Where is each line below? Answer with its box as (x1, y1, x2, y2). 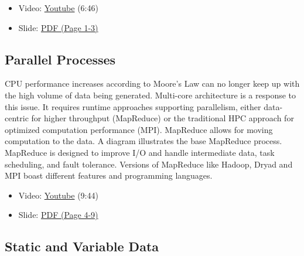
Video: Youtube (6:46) (18, 2, 98, 13)
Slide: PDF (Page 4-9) (18, 209, 98, 221)
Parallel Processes (5, 50, 116, 68)
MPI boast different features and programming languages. (5, 169, 213, 182)
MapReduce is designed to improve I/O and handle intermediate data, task (5, 146, 275, 158)
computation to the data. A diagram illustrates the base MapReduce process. (5, 135, 282, 147)
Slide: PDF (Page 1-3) (18, 21, 98, 33)
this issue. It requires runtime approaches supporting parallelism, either (5, 100, 261, 112)
